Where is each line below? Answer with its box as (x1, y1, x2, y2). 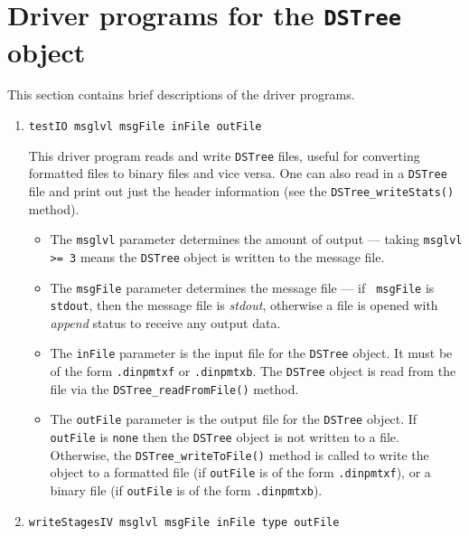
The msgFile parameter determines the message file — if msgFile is (50, 277, 435, 296)
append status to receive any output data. (50, 313, 281, 332)
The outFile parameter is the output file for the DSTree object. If (50, 409, 417, 428)
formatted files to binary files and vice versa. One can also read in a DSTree (28, 164, 447, 183)
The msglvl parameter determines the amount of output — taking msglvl (50, 230, 463, 249)
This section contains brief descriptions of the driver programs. (7, 85, 355, 104)
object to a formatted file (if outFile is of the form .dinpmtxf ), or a (50, 463, 431, 482)
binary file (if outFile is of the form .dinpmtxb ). (50, 481, 323, 500)
